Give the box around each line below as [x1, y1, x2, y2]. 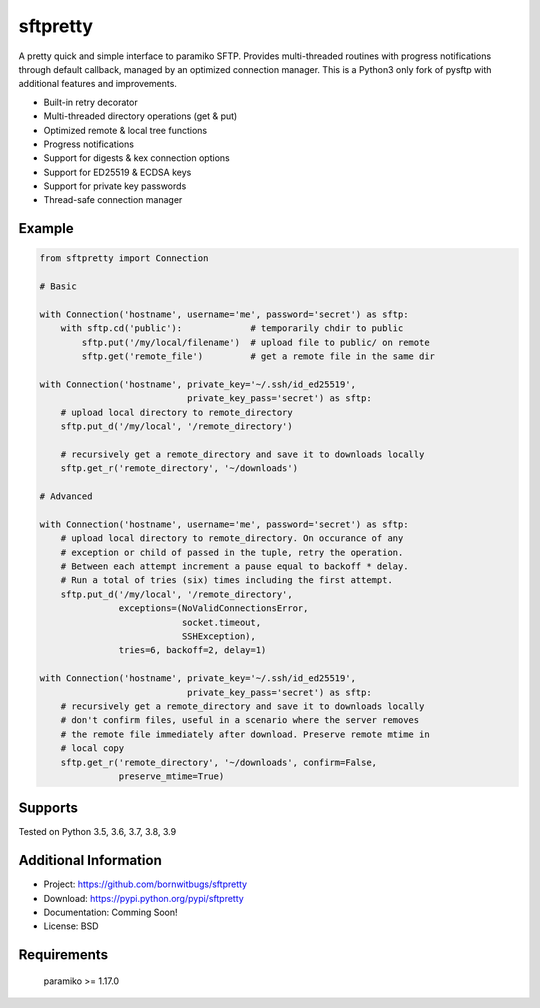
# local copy [60, 743, 125, 754]
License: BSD [43, 920, 99, 932]
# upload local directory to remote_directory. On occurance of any [60, 533, 404, 544]
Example [18, 220, 74, 237]
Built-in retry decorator [43, 96, 139, 108]
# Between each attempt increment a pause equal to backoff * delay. [60, 561, 409, 572]
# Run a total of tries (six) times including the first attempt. [60, 575, 394, 586]
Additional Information [18, 852, 162, 869]
